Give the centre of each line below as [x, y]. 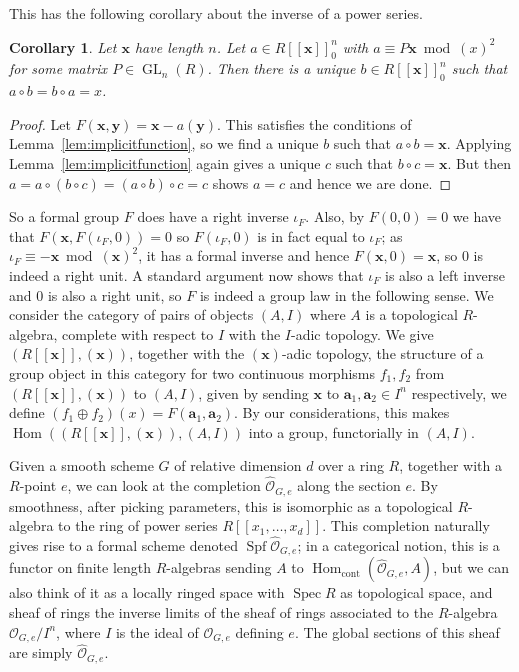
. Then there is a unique [281, 68]
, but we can [471, 567]
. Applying [479, 143]
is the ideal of [157, 631]
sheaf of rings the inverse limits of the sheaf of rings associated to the [221, 612]
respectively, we [459, 392]
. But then [479, 162]
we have [477, 216]
